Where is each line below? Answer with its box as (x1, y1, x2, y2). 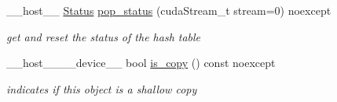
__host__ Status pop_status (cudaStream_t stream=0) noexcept (6, 2, 332, 18)
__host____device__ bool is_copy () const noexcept (6, 55, 276, 71)
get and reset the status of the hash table (6, 28, 201, 44)
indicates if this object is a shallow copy (6, 80, 197, 97)
